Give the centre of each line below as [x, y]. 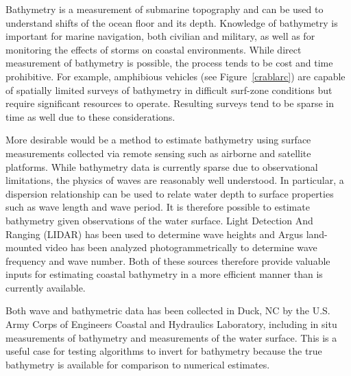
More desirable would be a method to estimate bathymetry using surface [158, 140]
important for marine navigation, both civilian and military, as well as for [160, 36]
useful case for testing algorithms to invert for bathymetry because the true [164, 351]
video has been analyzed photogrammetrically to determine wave [181, 247]
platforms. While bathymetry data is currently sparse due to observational [162, 166]
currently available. [46, 287]
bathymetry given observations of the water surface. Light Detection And [159, 220]
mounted [24, 247]
